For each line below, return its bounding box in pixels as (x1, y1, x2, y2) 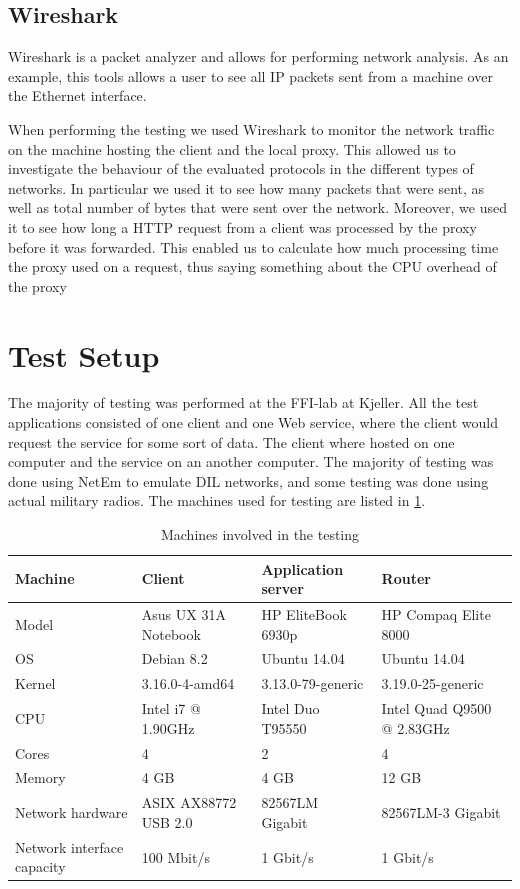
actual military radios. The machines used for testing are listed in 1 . (8, 490, 426, 511)
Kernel (15, 673, 56, 694)
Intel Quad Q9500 (381, 698, 492, 719)
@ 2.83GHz (381, 717, 450, 738)
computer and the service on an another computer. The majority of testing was (8, 451, 494, 472)
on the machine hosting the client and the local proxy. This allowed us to (8, 138, 456, 159)
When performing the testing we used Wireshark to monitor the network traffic (8, 118, 495, 139)
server (261, 578, 304, 599)
